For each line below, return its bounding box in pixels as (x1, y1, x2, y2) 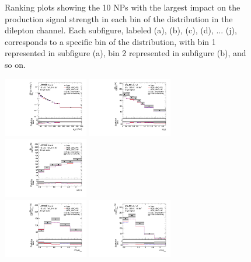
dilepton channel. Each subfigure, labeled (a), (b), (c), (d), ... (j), (5, 24, 237, 36)
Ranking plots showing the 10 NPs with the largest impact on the (5, 1, 240, 13)
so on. (5, 58, 26, 70)
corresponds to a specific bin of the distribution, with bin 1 (5, 35, 216, 47)
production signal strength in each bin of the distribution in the (5, 12, 233, 25)
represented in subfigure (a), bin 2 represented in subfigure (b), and (5, 47, 246, 59)
